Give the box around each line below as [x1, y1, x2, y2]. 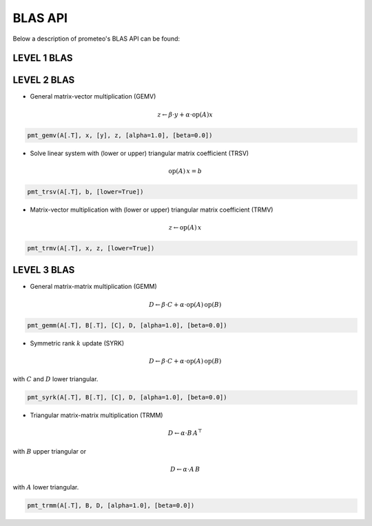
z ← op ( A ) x [169, 223, 202, 231]
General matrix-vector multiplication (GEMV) [30, 92, 156, 101]
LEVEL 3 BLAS [12, 264, 75, 276]
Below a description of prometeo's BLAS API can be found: [12, 34, 180, 43]
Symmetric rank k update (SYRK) [30, 338, 125, 347]
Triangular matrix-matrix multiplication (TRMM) [30, 411, 163, 420]
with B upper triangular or [12, 447, 86, 455]
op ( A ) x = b [168, 167, 203, 175]
